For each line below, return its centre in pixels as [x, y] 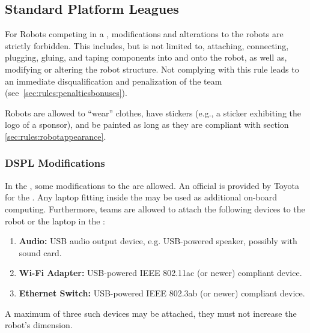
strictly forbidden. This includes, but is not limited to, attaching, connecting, [147, 45]
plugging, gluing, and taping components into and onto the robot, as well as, [146, 57]
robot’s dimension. [39, 325]
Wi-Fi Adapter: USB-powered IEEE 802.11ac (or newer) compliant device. [160, 273]
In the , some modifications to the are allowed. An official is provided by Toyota [152, 185]
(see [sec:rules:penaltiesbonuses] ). [66, 93]
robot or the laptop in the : [55, 220]
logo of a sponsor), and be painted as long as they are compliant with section [147, 124]
